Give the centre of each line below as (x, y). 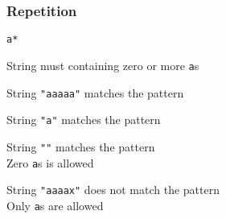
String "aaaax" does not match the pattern (113, 190)
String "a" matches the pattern (84, 120)
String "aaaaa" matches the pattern (95, 92)
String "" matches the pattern (81, 146)
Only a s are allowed (55, 205)
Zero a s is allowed (50, 162)
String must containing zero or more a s (103, 65)
